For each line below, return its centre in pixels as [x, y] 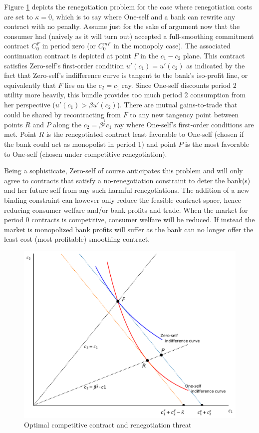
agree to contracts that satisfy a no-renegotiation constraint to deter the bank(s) [127, 180]
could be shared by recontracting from [62, 114]
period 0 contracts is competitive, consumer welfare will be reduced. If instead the [129, 219]
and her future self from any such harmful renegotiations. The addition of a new [127, 190]
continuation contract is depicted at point [68, 55]
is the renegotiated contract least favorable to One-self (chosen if [145, 134]
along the [67, 124]
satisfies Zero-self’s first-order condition [64, 65]
